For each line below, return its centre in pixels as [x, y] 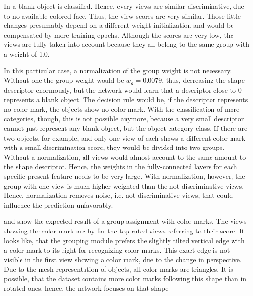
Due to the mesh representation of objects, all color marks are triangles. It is [119, 269]
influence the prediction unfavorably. [59, 204]
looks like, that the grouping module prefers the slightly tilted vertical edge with [124, 240]
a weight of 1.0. [27, 53]
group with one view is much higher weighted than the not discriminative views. [124, 185]
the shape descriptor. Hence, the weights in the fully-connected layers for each [121, 166]
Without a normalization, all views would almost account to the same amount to [125, 157]
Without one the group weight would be [64, 80]
